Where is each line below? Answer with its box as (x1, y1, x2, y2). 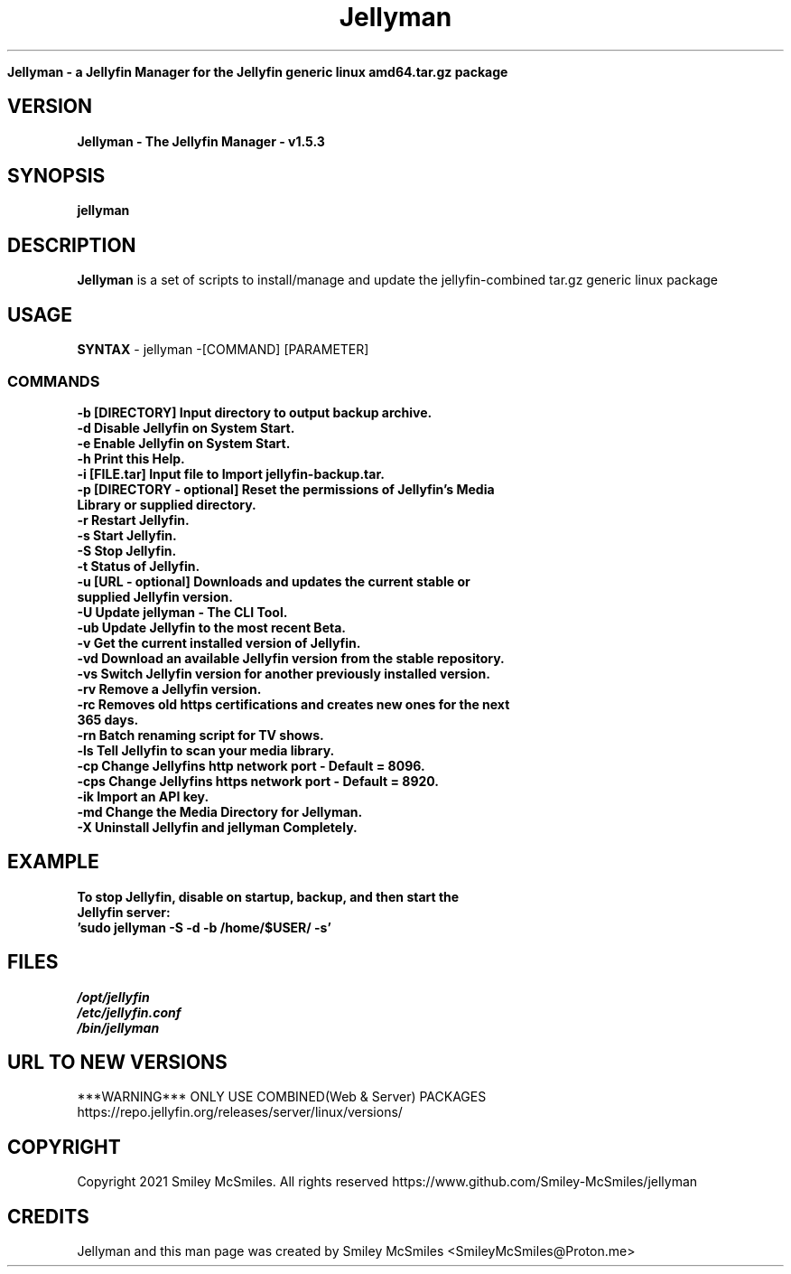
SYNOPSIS (7, 164, 106, 188)
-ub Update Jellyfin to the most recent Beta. (77, 619, 346, 635)
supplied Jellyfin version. (77, 588, 233, 604)
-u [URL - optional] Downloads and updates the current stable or (77, 573, 470, 589)
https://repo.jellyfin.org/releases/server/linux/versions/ (77, 1104, 403, 1120)
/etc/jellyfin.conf (77, 1004, 181, 1020)
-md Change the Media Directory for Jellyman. (77, 803, 363, 820)
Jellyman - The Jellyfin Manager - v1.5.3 (77, 133, 325, 149)
